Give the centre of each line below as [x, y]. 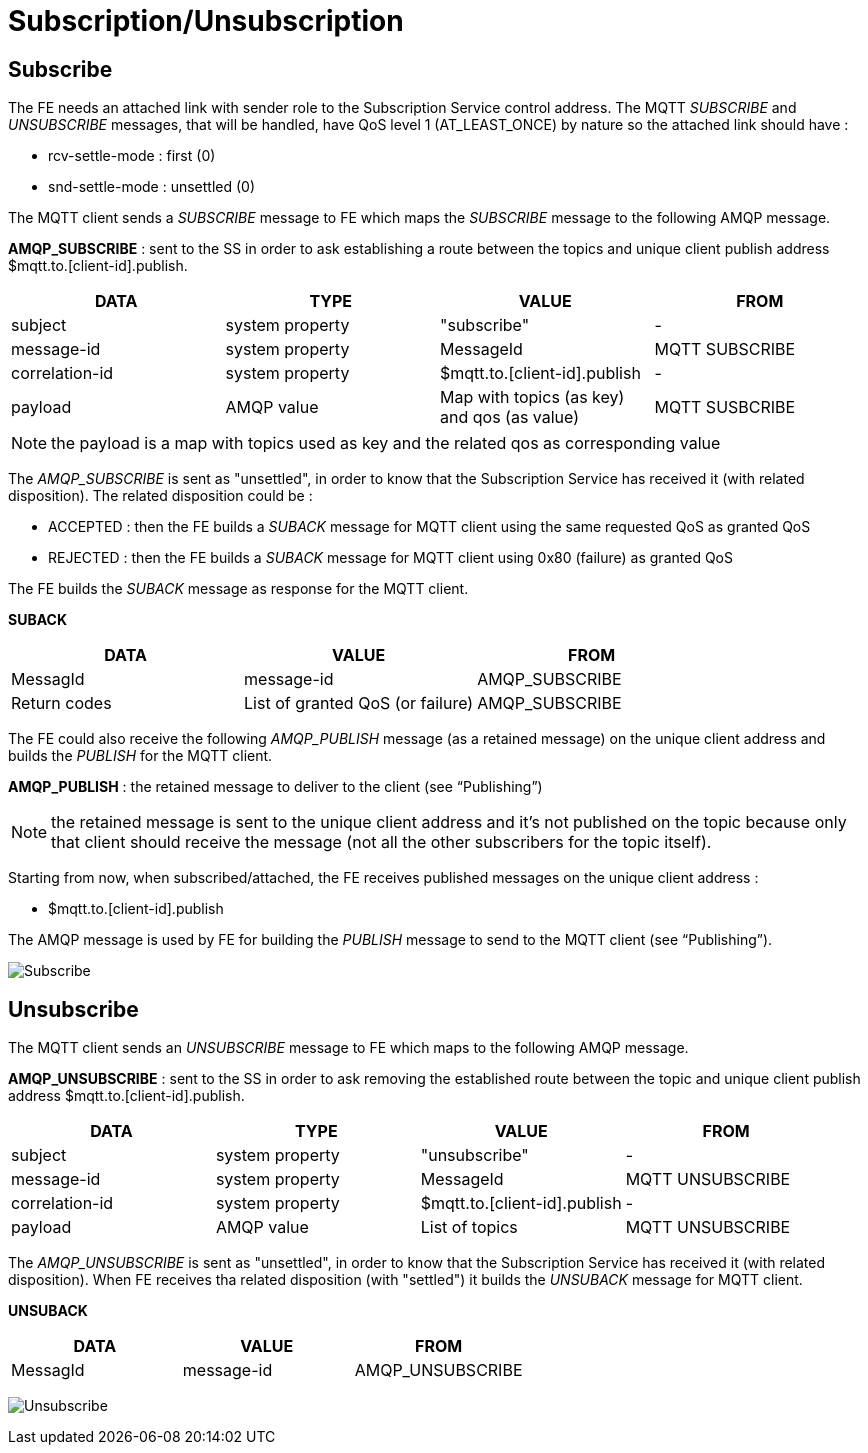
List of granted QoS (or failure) [359, 703]
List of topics [469, 1227]
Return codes [61, 703]
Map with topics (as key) [532, 397]
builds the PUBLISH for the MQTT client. [140, 756]
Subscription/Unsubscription [206, 21]
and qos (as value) [510, 417]
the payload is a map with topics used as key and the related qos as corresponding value [386, 443]
